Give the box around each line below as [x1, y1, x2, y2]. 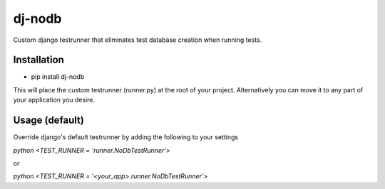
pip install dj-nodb [31, 72, 85, 81]
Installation [13, 54, 64, 66]
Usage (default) [13, 114, 85, 126]
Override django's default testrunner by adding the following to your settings [13, 133, 239, 141]
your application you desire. [13, 96, 96, 104]
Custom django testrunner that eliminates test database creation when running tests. [13, 36, 262, 44]
